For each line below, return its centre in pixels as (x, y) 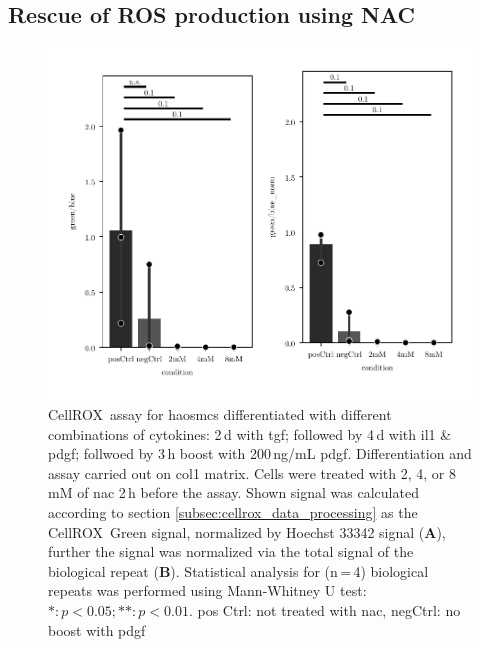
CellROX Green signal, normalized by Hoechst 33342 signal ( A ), (247, 531)
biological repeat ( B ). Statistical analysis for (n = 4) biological (238, 570)
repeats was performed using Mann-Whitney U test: (207, 590)
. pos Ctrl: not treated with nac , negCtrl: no (324, 609)
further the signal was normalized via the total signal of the (231, 551)
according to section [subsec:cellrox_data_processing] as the (233, 512)
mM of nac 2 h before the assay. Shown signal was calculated (233, 492)
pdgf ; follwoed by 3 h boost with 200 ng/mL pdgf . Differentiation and (260, 453)
